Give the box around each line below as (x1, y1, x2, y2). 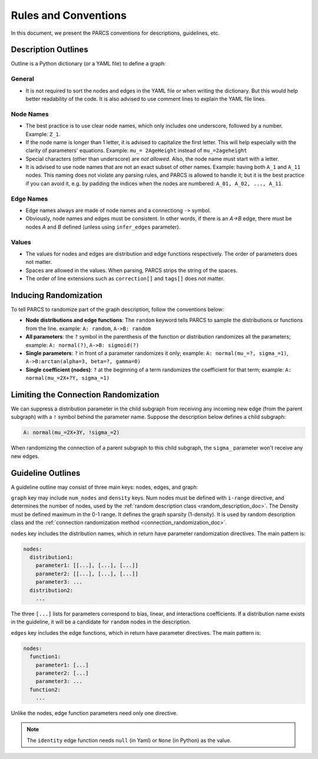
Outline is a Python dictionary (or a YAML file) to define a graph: (11, 60, 166, 67)
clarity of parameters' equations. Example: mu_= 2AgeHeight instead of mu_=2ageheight (25, 147, 247, 154)
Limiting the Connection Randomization (11, 389, 160, 400)
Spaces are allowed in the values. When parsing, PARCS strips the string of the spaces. (25, 267, 238, 274)
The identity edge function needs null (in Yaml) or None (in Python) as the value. (26, 737, 232, 744)
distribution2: (29, 586, 74, 594)
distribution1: (29, 554, 74, 561)
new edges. (11, 452, 39, 459)
